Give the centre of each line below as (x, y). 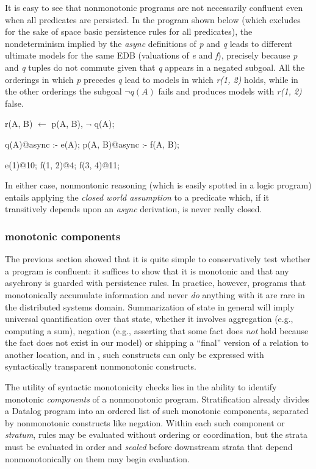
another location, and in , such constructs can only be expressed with (135, 354)
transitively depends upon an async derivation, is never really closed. (134, 209)
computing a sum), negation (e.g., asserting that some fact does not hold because (157, 330)
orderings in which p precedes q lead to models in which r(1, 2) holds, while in (152, 79)
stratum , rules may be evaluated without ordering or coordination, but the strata (156, 435)
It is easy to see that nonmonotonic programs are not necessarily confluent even (154, 7)
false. (14, 103)
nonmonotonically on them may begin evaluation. (97, 458)
